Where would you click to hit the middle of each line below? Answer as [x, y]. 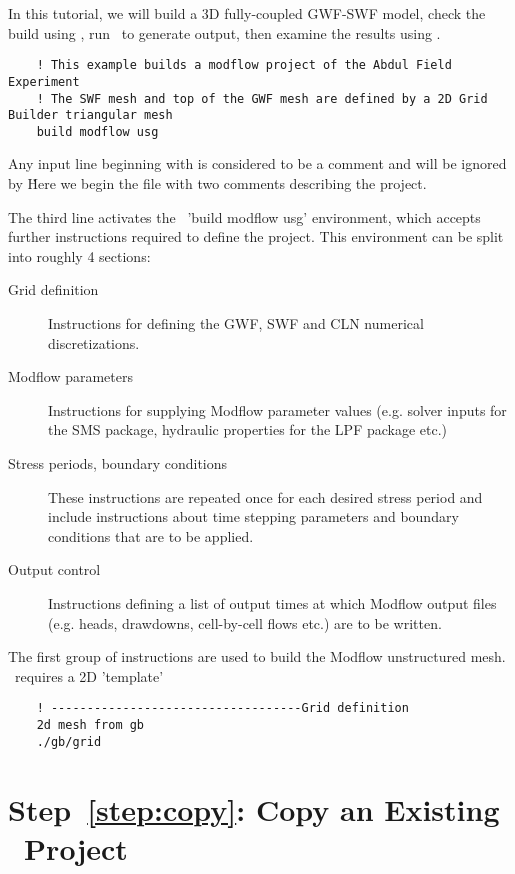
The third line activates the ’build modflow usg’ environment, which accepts [244, 216]
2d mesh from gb [90, 725]
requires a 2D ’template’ [89, 675]
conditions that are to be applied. [151, 535]
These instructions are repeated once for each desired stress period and [265, 496]
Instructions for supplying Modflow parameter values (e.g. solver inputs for [277, 409]
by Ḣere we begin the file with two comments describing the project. [217, 183]
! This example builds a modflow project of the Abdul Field [244, 65]
